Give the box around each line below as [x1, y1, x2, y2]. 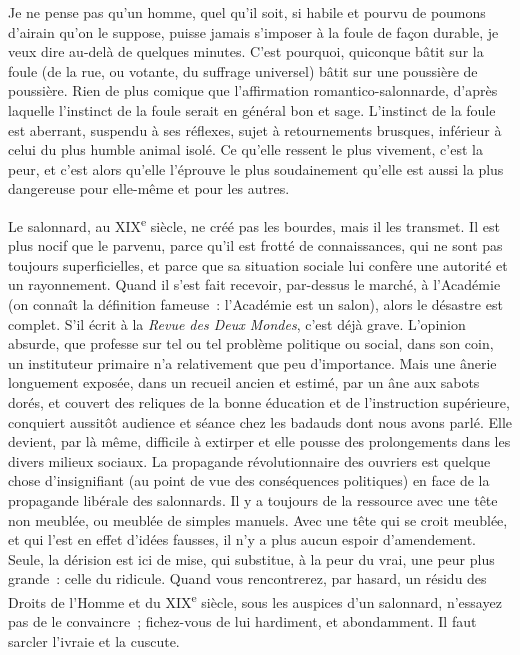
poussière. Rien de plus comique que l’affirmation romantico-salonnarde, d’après [8, 80, 498, 101]
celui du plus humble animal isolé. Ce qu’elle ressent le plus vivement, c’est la [8, 139, 483, 160]
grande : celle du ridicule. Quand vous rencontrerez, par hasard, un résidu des [8, 568, 487, 589]
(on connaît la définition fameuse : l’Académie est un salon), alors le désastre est [8, 293, 503, 314]
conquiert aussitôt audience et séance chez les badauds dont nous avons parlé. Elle [8, 411, 512, 432]
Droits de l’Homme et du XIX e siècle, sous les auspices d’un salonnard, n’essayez [8, 588, 502, 612]
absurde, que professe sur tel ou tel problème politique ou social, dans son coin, [8, 333, 494, 354]
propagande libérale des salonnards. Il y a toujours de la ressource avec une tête [8, 489, 498, 510]
